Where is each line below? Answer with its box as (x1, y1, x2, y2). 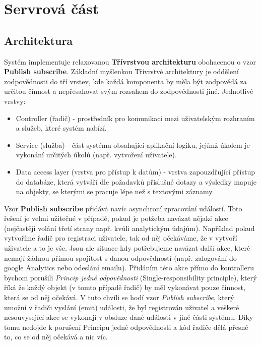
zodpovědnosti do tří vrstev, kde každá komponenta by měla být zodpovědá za (4, 76, 247, 86)
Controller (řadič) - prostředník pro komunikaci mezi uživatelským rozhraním (16, 112, 255, 123)
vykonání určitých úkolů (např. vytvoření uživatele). (16, 149, 177, 160)
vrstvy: (4, 95, 26, 106)
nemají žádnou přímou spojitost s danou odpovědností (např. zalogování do (4, 252, 237, 263)
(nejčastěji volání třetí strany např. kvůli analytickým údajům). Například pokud (4, 222, 255, 233)
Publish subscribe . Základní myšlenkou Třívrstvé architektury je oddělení (4, 66, 239, 77)
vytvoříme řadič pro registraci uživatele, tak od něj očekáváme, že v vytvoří (4, 233, 237, 243)
